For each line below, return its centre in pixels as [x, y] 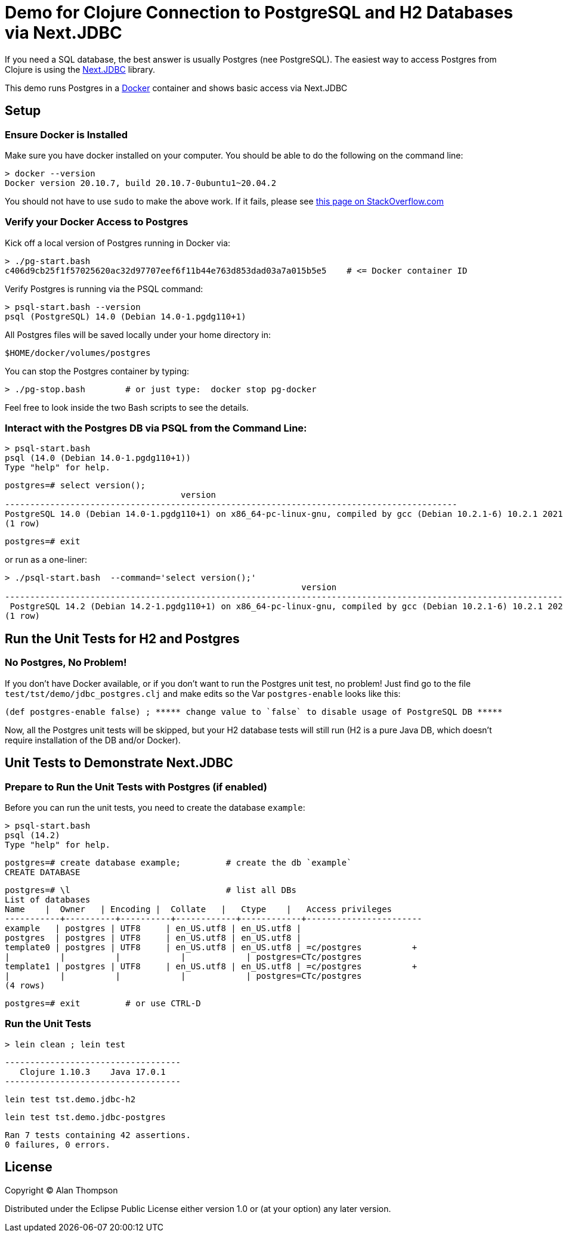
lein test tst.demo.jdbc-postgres [85, 1117]
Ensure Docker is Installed [66, 134]
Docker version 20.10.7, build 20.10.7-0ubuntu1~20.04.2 [141, 183]
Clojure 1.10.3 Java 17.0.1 [93, 1072]
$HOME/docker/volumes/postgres [78, 353]
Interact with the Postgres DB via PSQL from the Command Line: [156, 428]
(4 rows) [25, 985]
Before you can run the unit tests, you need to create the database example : [155, 807]
